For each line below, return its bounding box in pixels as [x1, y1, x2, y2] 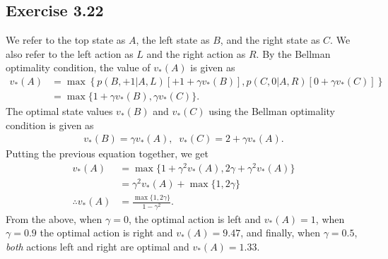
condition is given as [6, 117, 94, 132]
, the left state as [136, 32, 210, 47]
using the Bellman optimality [208, 104, 335, 119]
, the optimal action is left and [128, 211, 261, 226]
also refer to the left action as [6, 46, 134, 61]
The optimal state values [6, 104, 113, 119]
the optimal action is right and [40, 225, 173, 240]
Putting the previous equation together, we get [6, 146, 208, 161]
